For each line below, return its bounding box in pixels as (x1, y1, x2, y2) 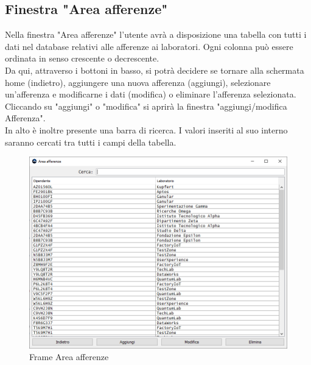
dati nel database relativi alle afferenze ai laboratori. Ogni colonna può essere (5, 40, 293, 52)
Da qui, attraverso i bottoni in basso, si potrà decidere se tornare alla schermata (5, 63, 304, 76)
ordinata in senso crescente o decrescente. (5, 52, 159, 65)
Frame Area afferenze (29, 350, 109, 363)
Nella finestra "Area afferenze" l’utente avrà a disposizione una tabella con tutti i (5, 28, 307, 41)
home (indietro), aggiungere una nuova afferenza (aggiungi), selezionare (5, 76, 271, 88)
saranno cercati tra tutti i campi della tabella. (5, 135, 176, 148)
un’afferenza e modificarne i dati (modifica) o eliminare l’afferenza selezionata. (5, 88, 296, 101)
